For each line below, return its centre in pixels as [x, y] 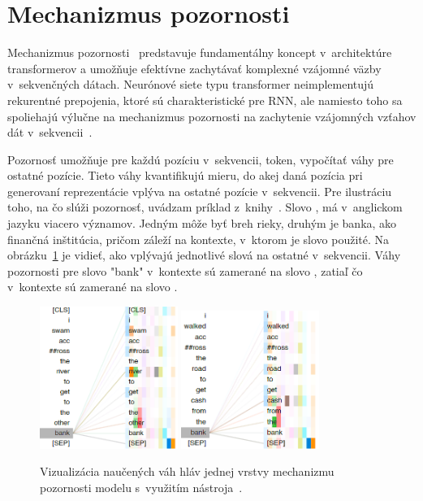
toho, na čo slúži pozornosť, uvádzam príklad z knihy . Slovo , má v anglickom [205, 207]
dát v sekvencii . [50, 132]
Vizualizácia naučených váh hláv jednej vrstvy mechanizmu [187, 471]
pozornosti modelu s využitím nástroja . [141, 487]
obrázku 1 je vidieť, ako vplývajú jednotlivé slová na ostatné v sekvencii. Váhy [204, 255]
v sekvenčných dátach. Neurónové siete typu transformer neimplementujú [191, 84]
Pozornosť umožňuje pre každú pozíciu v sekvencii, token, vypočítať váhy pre [201, 159]
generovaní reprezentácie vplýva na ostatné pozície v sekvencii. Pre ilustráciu [200, 191]
